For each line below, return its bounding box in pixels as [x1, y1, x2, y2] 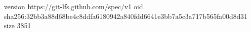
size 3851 [4, 20, 31, 31]
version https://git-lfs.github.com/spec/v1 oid [4, 1, 143, 11]
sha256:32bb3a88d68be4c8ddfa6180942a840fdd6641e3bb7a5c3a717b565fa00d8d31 [4, 11, 248, 21]
